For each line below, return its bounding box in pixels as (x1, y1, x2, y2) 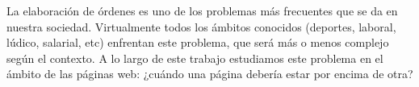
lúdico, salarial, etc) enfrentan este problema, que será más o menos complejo (6, 34, 389, 51)
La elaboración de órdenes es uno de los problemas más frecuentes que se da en (6, 2, 398, 19)
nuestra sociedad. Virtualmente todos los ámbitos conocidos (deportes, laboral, (6, 18, 396, 35)
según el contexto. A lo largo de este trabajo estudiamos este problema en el (6, 49, 383, 66)
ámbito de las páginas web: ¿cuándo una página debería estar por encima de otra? (6, 65, 413, 82)
